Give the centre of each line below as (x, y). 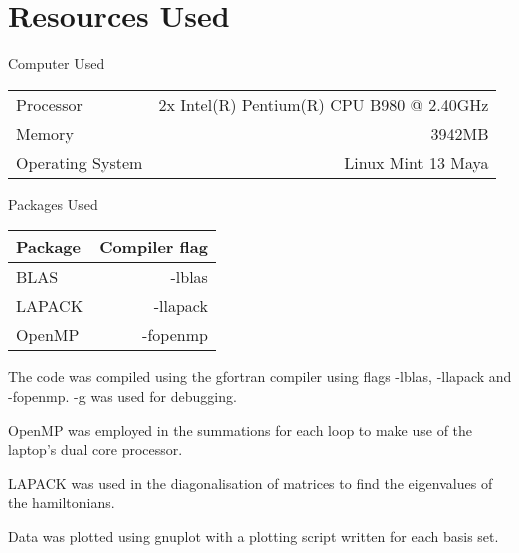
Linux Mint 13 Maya (416, 162)
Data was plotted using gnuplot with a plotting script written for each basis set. (253, 535)
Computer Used (56, 63)
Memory (45, 133)
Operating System (79, 162)
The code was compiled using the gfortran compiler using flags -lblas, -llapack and (260, 376)
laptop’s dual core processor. (95, 449)
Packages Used (53, 203)
